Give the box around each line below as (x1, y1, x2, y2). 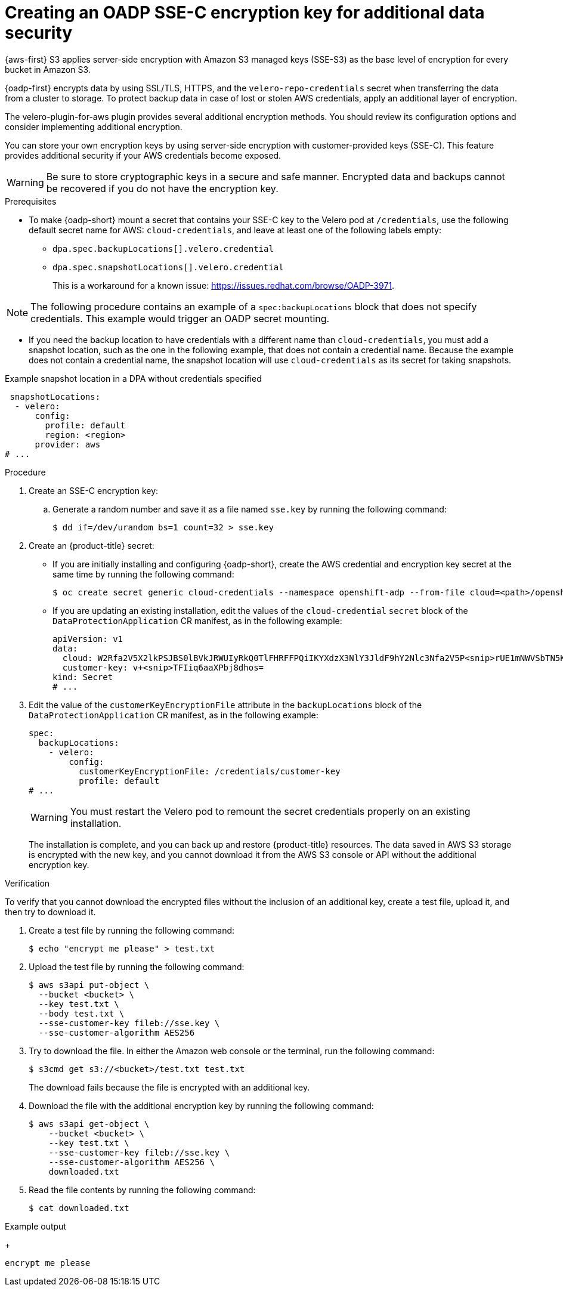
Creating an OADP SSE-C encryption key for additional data (5, 2, 485, 23)
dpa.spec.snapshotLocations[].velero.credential (52, 262, 284, 272)
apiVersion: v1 (52, 634, 123, 644)
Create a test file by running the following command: (29, 925, 235, 935)
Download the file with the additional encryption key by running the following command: (29, 1100, 374, 1111)
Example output (5, 1221, 66, 1231)
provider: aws (35, 439, 101, 449)
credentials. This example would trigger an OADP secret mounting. (30, 312, 330, 325)
